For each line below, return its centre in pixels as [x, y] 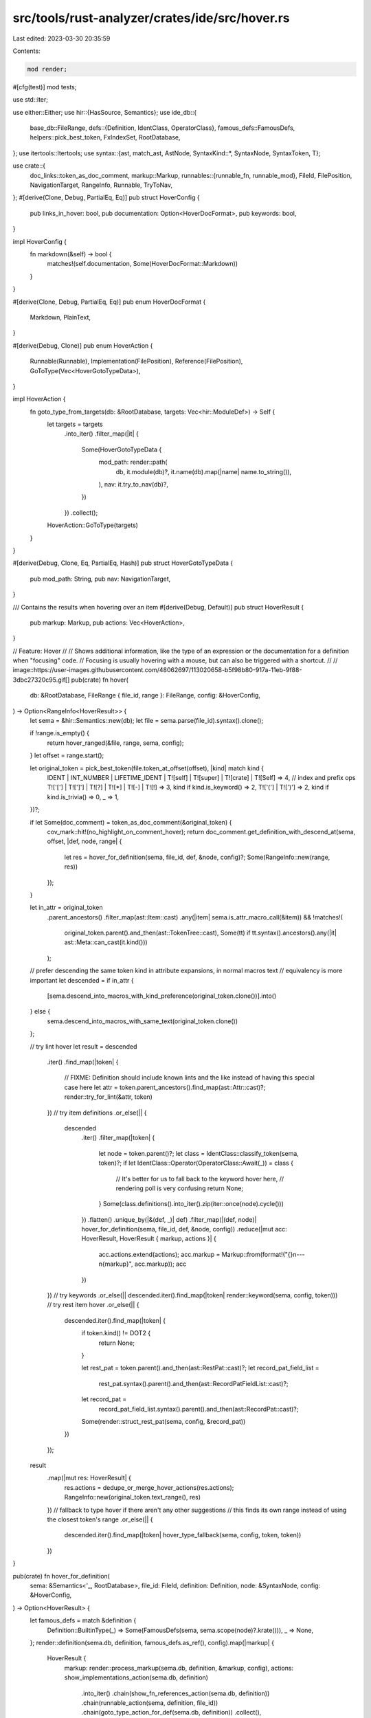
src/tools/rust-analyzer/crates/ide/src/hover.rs [151, 18]
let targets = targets [75, 424]
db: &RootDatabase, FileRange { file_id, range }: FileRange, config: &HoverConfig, [145, 695]
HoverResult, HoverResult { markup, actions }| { [149, 1239]
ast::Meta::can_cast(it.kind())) [106, 942]
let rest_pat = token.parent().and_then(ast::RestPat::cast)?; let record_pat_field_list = [200, 1368]
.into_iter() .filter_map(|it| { [101, 434]
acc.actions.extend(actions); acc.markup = [159, 1254]
